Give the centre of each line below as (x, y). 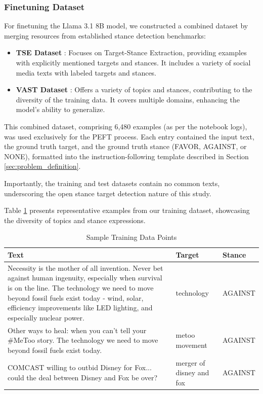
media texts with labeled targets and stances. (86, 72)
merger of (190, 362)
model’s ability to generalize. (60, 109)
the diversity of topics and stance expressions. (75, 220)
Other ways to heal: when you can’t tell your (77, 330)
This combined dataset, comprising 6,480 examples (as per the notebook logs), (126, 126)
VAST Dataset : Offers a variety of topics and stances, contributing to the (134, 89)
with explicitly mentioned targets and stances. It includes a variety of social (133, 62)
